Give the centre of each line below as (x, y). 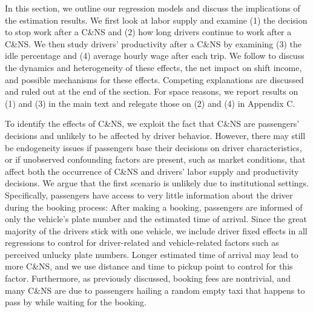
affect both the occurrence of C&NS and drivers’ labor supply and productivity (152, 171)
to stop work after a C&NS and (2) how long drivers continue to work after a (148, 32)
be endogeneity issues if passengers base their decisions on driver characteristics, (153, 147)
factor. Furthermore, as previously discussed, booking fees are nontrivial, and (148, 278)
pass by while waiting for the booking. (76, 302)
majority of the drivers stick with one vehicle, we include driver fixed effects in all (156, 230)
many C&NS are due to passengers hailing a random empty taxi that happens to (155, 290)
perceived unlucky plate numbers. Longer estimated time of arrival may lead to (152, 254)
